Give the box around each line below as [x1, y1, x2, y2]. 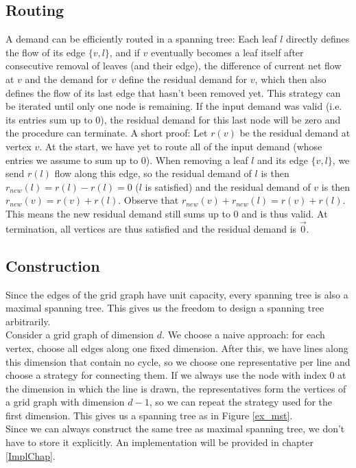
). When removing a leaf [145, 152, 248, 167]
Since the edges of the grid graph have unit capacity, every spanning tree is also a [5, 287, 348, 301]
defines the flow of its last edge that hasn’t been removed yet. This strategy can [5, 85, 341, 100]
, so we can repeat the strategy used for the [149, 395, 333, 409]
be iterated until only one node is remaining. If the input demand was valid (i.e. [5, 99, 342, 113]
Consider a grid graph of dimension [5, 327, 154, 342]
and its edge [257, 152, 308, 167]
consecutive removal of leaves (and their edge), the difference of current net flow [5, 58, 342, 73]
